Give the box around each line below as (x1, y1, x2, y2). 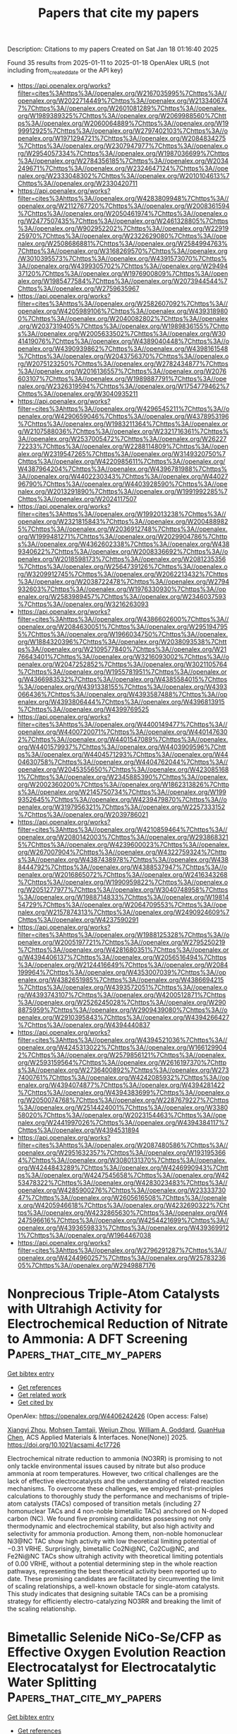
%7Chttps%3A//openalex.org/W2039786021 (17, 810, 149, 818)
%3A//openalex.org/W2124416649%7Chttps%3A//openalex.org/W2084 (17, 960, 229, 969)
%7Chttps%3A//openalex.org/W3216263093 (17, 600, 150, 608)
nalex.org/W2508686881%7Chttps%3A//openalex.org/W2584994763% (17, 239, 228, 248)
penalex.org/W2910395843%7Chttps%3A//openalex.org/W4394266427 (17, 1013, 230, 1021)
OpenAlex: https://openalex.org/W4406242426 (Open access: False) (7, 1412, 209, 1420)
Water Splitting (7, 1675, 97, 1691)
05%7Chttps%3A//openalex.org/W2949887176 (17, 1261, 156, 1269)
